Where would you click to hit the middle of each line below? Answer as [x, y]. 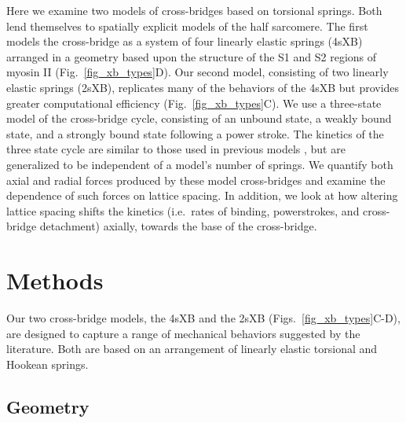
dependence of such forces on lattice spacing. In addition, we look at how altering [202, 195]
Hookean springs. [48, 364]
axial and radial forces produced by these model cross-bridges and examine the [196, 180]
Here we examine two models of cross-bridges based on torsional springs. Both [194, 10]
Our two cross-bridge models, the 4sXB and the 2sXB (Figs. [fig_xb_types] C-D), [203, 318]
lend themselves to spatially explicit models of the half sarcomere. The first [187, 26]
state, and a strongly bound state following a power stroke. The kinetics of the [195, 133]
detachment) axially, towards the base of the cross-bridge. [178, 226]
